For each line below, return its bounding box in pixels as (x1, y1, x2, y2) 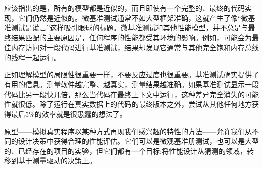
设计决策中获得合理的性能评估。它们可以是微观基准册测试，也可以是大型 (18, 136, 259, 146)
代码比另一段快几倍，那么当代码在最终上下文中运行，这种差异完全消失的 (4, 89, 245, 99)
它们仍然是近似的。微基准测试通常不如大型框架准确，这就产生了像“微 (18, 12, 248, 23)
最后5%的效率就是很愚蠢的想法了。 (11, 108, 127, 119)
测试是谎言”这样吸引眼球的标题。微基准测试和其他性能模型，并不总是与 (11, 22, 248, 33)
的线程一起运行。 (4, 52, 61, 62)
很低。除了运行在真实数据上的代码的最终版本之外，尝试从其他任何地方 (18, 99, 252, 109)
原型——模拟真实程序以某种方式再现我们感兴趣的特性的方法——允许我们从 (4, 125, 252, 136)
